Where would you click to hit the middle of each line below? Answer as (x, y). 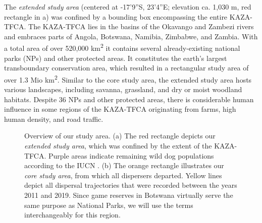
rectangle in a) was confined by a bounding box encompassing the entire (116, 16)
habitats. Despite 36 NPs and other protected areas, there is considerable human (129, 99)
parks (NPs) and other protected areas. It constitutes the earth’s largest (116, 58)
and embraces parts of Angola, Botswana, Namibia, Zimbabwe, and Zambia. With (131, 36)
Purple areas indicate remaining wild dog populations (131, 155)
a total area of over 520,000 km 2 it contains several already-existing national (122, 47)
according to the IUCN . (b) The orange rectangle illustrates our (124, 165)
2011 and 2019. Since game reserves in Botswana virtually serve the (129, 195)
